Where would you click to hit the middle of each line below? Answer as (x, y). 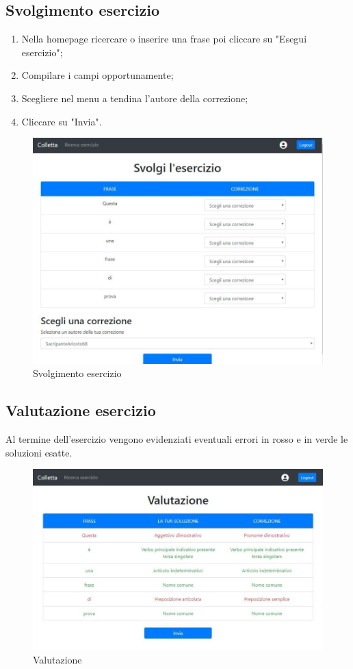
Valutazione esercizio (81, 410)
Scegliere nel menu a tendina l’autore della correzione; (135, 98)
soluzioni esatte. (39, 452)
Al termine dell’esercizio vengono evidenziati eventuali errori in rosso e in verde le (177, 439)
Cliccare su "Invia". (62, 121)
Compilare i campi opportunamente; (97, 75)
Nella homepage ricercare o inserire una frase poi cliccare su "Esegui (164, 39)
